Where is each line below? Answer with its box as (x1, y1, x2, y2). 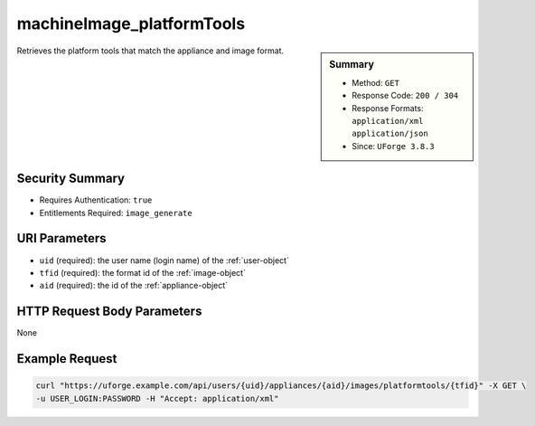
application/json (352, 128, 428, 139)
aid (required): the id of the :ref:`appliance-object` (39, 280, 229, 291)
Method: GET (352, 77, 399, 88)
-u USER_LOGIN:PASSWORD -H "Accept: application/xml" (35, 393, 279, 403)
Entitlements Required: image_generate (39, 207, 193, 218)
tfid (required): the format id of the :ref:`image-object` (39, 267, 246, 278)
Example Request (16, 351, 117, 366)
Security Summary (16, 171, 126, 186)
